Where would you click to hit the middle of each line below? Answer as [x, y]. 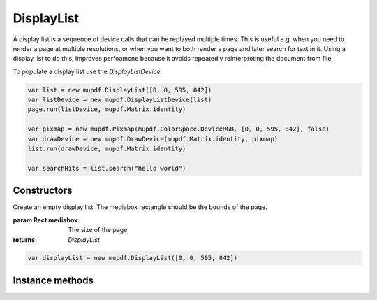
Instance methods [53, 280]
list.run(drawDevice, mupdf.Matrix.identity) [107, 149]
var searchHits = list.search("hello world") [107, 168]
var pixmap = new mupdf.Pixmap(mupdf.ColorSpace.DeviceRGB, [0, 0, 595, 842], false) [178, 129]
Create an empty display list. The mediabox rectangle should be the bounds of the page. [140, 207]
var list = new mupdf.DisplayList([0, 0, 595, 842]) [120, 90]
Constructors [43, 191]
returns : [25, 240]
